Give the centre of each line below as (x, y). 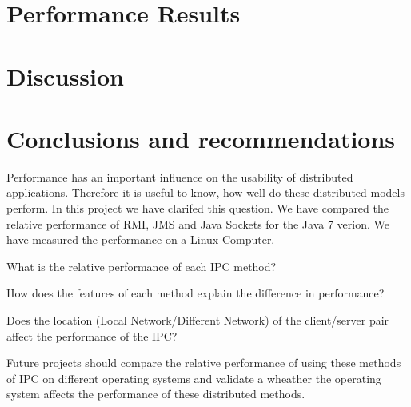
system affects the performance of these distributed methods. (156, 394)
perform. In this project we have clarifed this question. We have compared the (198, 208)
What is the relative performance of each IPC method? (142, 266)
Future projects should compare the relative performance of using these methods (204, 363)
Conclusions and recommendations (201, 138)
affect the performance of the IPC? (92, 335)
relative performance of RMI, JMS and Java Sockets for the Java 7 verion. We (198, 223)
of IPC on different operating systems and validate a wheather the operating (194, 378)
